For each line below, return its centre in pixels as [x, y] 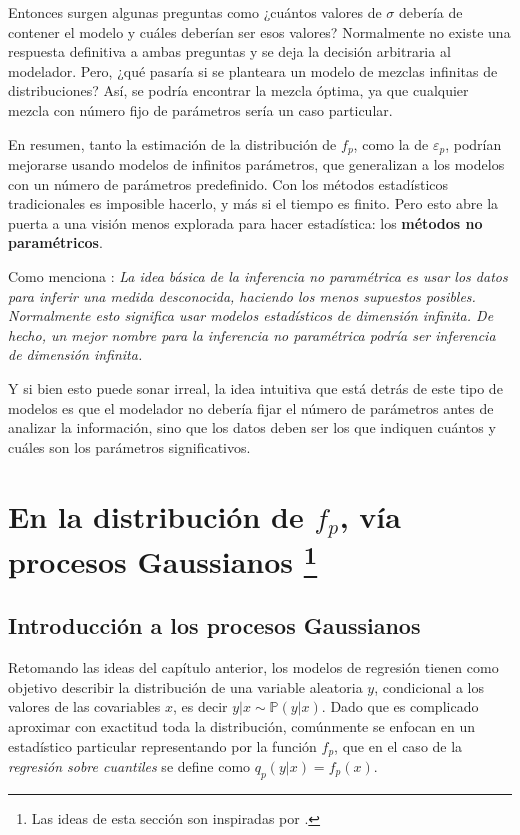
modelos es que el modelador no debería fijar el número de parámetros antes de [251, 407]
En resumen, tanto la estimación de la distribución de [172, 143]
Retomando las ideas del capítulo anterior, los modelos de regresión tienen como [253, 667]
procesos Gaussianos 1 [163, 559]
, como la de [391, 143]
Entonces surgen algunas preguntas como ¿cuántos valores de [195, 12]
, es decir [200, 706]
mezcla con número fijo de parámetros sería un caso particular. [200, 109]
